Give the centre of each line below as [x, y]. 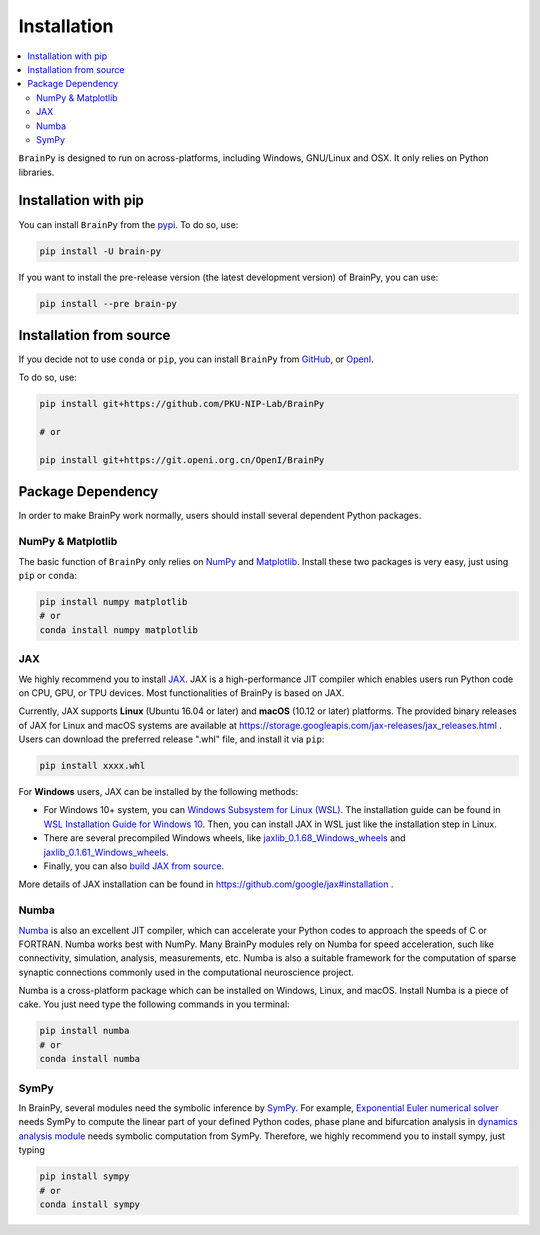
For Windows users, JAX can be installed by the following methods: [158, 792]
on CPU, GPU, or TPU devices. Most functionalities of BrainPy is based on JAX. [181, 692]
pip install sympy [84, 1176]
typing [31, 1150]
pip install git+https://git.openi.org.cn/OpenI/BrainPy [182, 459]
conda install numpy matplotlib [119, 629]
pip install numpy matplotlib [113, 601]
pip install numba [84, 1031]
